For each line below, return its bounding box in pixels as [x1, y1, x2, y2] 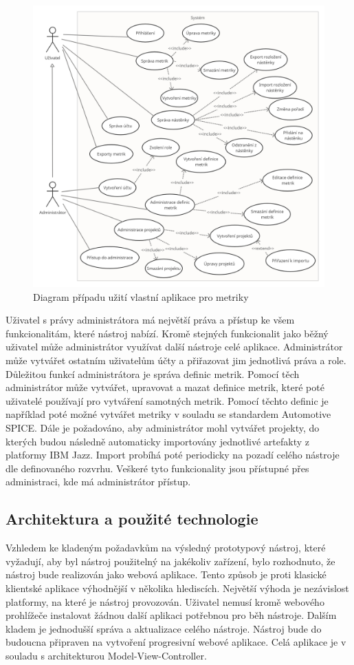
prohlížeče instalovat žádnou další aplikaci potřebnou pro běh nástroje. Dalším [5, 608, 337, 622]
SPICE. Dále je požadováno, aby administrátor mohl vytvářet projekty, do [5, 421, 320, 435]
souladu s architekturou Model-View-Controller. [5, 648, 207, 662]
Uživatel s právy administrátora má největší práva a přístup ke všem [5, 313, 295, 327]
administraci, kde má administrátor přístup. [5, 474, 191, 489]
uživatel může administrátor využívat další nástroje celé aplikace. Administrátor [5, 339, 343, 354]
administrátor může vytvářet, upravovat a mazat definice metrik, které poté [5, 380, 324, 394]
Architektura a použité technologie [5, 508, 258, 529]
